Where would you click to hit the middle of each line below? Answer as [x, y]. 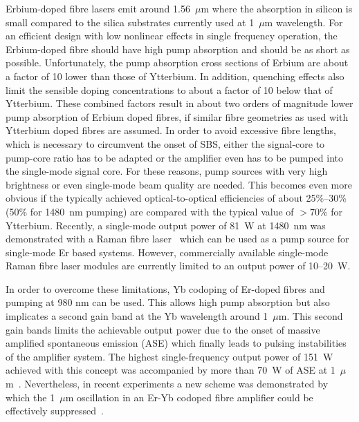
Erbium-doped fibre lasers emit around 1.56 [98, 8]
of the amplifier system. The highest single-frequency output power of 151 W [169, 356]
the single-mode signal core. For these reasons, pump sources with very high [167, 171]
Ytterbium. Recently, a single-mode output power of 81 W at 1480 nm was [166, 225]
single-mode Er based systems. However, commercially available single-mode [167, 252]
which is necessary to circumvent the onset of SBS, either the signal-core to [165, 143]
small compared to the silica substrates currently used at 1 [130, 22]
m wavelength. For [304, 22]
